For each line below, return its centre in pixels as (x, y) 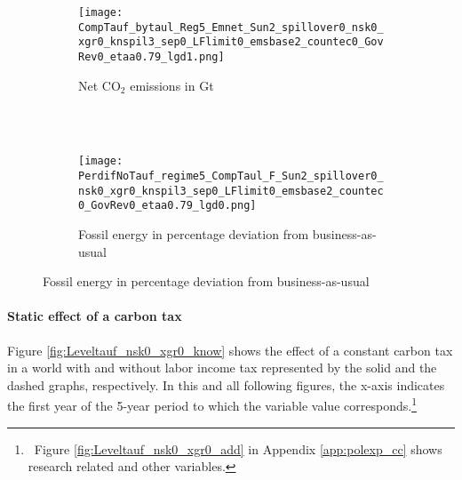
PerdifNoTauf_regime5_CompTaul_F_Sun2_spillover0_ (231, 176)
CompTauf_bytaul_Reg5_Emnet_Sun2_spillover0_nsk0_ (231, 27)
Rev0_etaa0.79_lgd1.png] (151, 56)
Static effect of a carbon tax (95, 316)
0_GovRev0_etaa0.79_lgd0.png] (167, 206)
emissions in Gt (172, 85)
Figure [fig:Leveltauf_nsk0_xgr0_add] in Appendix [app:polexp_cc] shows (238, 448)
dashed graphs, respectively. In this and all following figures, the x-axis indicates (226, 384)
